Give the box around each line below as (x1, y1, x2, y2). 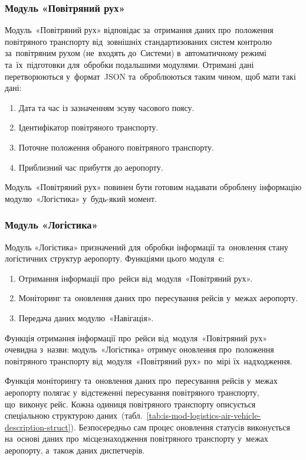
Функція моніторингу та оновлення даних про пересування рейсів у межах (5, 374, 278, 387)
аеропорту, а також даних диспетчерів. (5, 443, 145, 456)
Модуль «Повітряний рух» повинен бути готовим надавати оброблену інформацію (5, 181, 302, 193)
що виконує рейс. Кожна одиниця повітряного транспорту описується (5, 397, 256, 410)
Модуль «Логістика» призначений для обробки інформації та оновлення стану (5, 240, 288, 253)
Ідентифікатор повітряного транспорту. (18, 121, 159, 133)
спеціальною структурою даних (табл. (5, 409, 143, 422)
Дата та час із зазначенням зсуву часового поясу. (18, 101, 195, 113)
